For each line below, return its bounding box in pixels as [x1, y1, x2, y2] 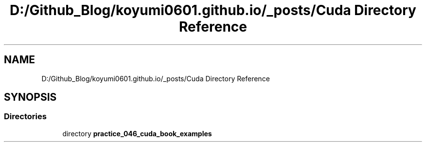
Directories [4, 111, 47, 122]
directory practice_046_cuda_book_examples [62, 129, 212, 138]
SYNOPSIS [4, 91, 57, 104]
